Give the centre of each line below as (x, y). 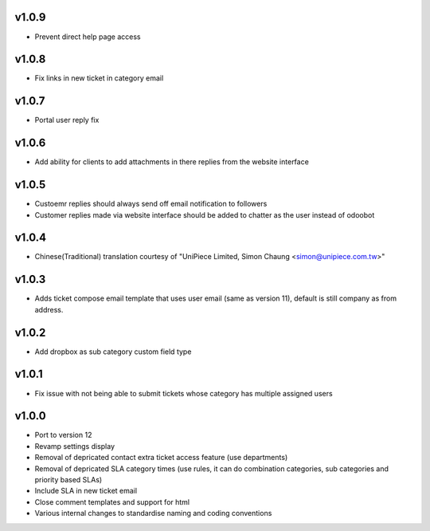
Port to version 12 (63, 435)
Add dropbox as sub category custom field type (113, 352)
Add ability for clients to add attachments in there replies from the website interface (172, 162)
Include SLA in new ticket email (86, 491)
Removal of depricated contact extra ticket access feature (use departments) (161, 458)
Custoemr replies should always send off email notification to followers (151, 204)
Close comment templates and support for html (112, 501)
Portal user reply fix (67, 120)
